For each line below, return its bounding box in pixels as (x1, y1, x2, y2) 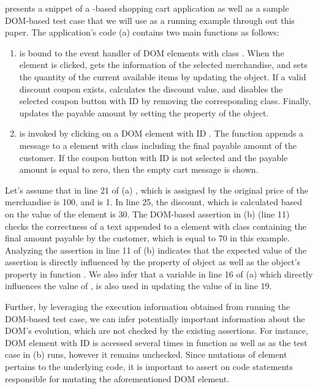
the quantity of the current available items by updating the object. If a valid (19, 70, 306, 83)
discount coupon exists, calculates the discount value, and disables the (19, 82, 283, 95)
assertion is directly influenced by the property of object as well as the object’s (5, 255, 301, 268)
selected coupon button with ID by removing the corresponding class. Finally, (19, 94, 311, 107)
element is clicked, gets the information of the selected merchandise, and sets (19, 58, 308, 71)
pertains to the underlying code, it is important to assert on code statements (5, 360, 293, 373)
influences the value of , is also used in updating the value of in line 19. (5, 279, 272, 292)
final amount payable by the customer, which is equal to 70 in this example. (5, 232, 290, 244)
